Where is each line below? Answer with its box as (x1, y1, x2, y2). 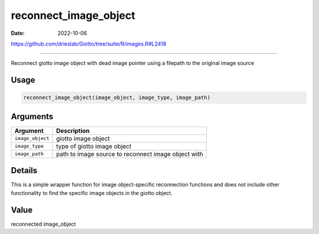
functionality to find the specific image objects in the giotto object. (11, 189, 172, 196)
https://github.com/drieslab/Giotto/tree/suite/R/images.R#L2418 (11, 40, 167, 47)
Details (11, 165, 38, 175)
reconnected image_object (11, 220, 76, 227)
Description (56, 126, 90, 135)
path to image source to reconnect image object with (56, 149, 203, 158)
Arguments (11, 111, 54, 121)
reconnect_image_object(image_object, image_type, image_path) (23, 95, 211, 101)
